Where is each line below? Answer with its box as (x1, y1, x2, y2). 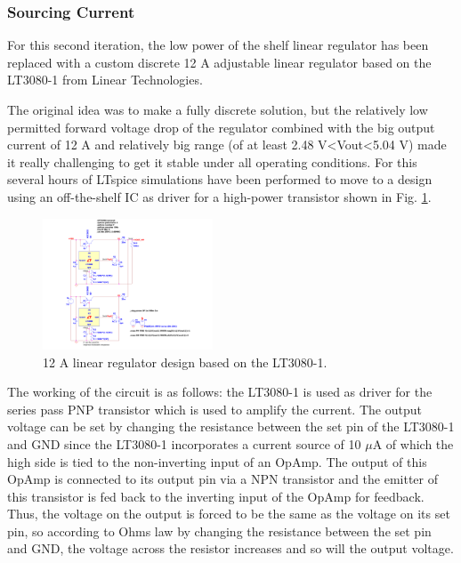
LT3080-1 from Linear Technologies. (7, 70, 203, 89)
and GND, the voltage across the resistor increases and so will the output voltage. (7, 539, 454, 558)
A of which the (372, 434, 454, 453)
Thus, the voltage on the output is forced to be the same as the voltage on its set (7, 504, 450, 523)
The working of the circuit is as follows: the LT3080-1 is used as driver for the (7, 382, 433, 401)
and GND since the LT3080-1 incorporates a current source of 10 (7, 434, 361, 453)
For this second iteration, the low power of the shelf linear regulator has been (7, 36, 429, 54)
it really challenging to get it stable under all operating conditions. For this (7, 152, 417, 171)
